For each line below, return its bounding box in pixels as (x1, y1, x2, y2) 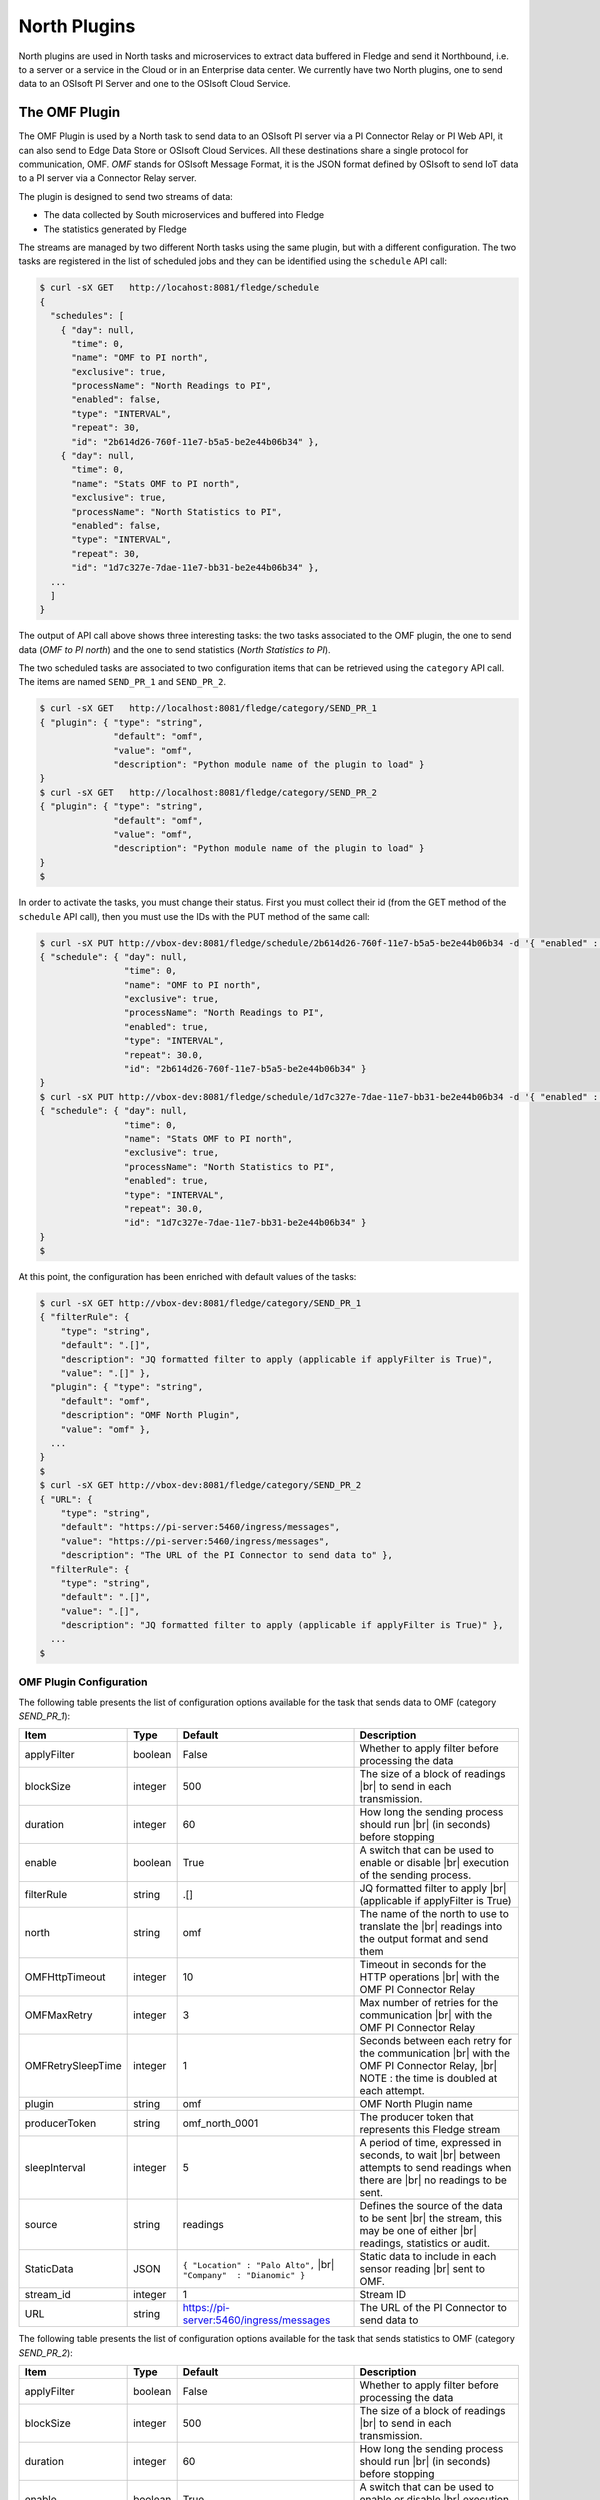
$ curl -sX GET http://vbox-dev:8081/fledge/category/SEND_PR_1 (39, 1298, 362, 1309)
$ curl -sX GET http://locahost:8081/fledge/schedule (39, 282, 320, 294)
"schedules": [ (50, 310, 125, 322)
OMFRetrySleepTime (24, 2059, 122, 2073)
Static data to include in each (359, 2250, 497, 2264)
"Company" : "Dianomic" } (182, 2270, 306, 2280)
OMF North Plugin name (359, 2097, 474, 2111)
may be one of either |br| (359, 2224, 477, 2238)
